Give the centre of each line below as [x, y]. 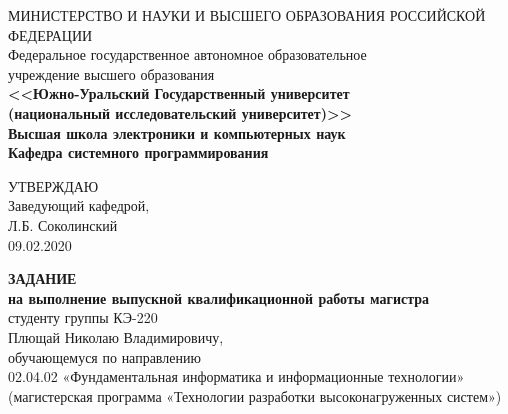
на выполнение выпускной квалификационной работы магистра [219, 297]
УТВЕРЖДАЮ [53, 185]
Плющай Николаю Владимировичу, [116, 336]
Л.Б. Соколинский [63, 224]
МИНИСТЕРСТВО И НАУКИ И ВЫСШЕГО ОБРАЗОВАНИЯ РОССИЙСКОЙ [247, 15]
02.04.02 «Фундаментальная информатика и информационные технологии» [236, 376]
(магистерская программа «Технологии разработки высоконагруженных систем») [255, 395]
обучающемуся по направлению [104, 356]
